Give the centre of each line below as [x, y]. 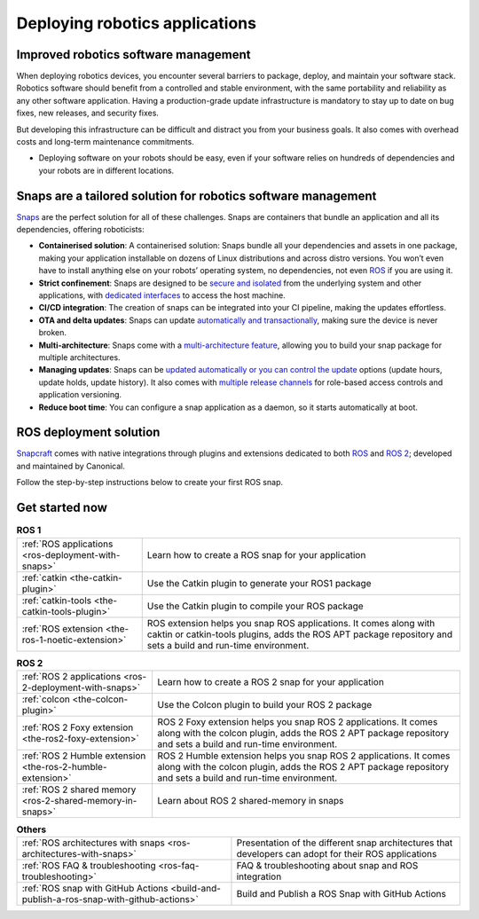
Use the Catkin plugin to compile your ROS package [255, 606]
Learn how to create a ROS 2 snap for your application [271, 681]
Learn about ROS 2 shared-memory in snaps [251, 800]
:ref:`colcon [46, 699]
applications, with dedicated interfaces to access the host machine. [162, 295]
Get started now [62, 508]
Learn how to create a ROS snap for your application [256, 554]
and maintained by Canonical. [71, 466]
